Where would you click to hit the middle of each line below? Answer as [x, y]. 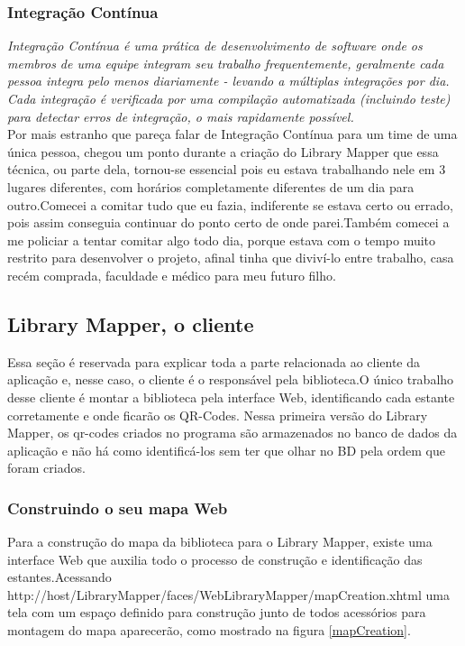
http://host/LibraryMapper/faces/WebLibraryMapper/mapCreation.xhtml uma [228, 594]
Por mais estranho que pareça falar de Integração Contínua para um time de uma [232, 134]
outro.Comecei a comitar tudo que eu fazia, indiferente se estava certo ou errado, [231, 204]
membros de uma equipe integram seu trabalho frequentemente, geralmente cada [226, 63]
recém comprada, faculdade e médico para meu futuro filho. [172, 275]
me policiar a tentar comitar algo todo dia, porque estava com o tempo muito [222, 240]
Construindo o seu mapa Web [118, 508]
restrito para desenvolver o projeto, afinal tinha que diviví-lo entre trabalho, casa [231, 258]
